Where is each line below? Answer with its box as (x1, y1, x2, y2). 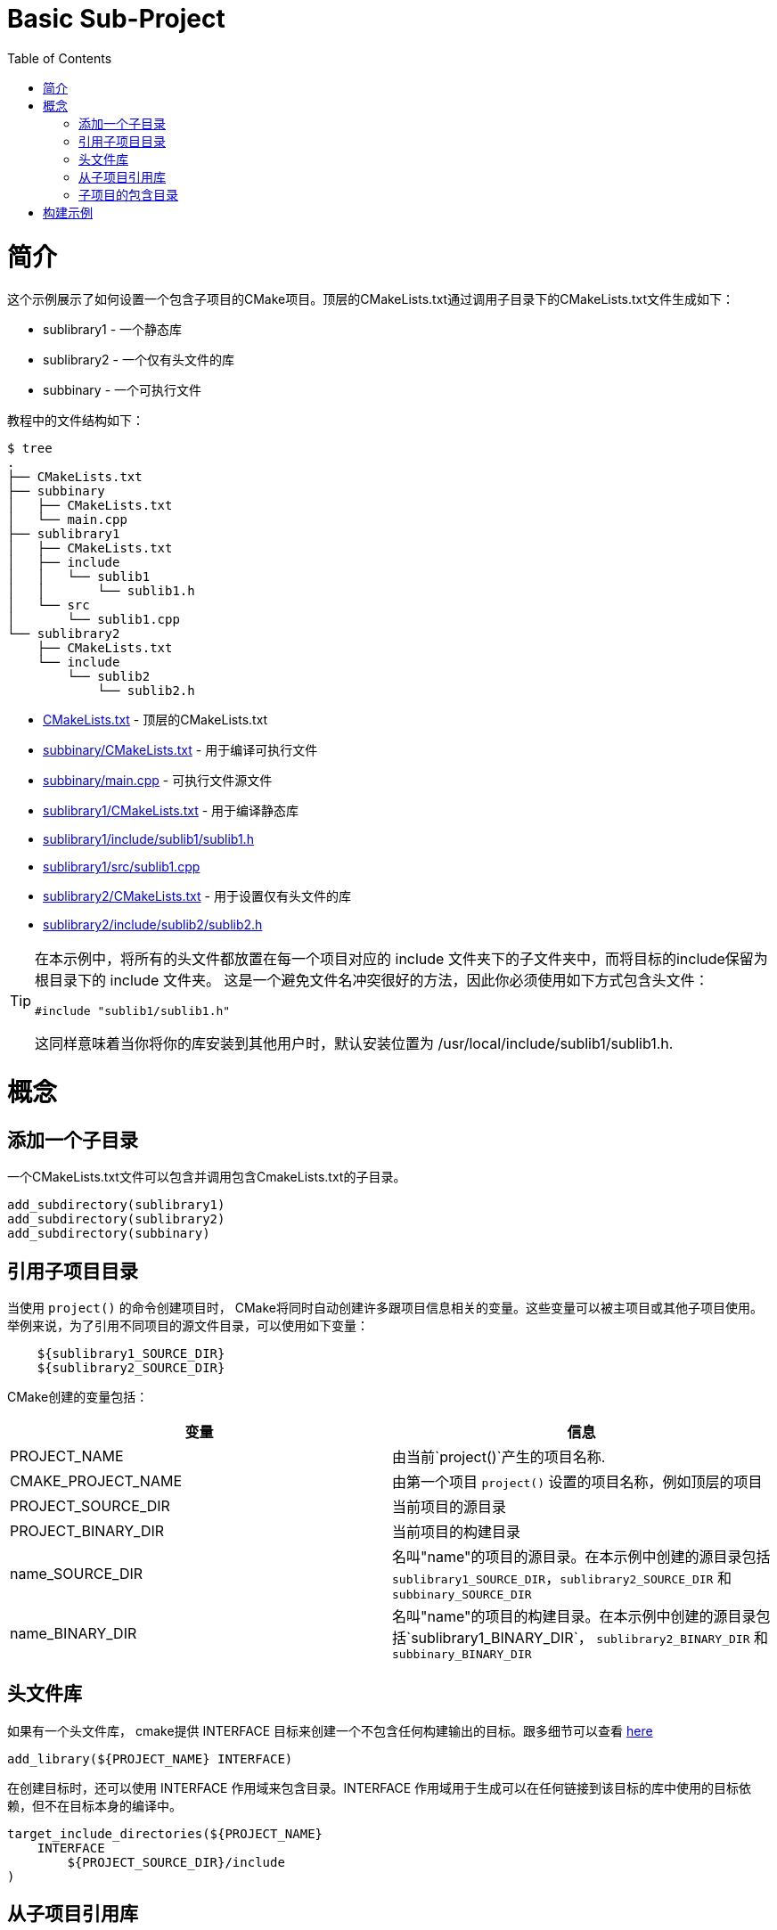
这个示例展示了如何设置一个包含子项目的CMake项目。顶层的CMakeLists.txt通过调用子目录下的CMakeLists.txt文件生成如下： (7, 291, 735, 307)
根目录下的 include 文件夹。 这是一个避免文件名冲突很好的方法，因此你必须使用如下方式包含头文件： (35, 971, 709, 990)
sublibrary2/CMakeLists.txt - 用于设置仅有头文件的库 (43, 888, 351, 904)
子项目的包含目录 (78, 186, 178, 202)
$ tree (7, 441, 53, 456)
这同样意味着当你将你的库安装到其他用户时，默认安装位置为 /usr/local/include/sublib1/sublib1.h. (35, 1035, 674, 1053)
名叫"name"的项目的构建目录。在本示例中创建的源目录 (392, 1607, 757, 1626)
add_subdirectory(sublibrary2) (7, 1212, 225, 1227)
